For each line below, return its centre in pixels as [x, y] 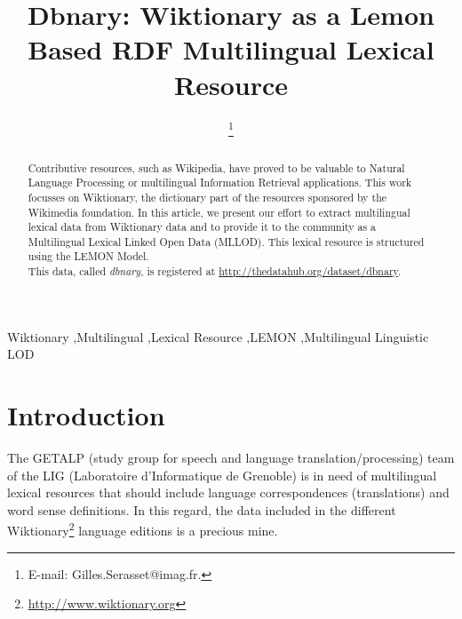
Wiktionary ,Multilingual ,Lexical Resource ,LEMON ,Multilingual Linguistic [218, 336]
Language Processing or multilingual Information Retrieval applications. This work [220, 183]
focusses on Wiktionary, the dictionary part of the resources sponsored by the [207, 197]
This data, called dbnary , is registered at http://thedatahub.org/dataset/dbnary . [215, 271]
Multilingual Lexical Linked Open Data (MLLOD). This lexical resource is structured [226, 241]
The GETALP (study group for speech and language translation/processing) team [231, 458]
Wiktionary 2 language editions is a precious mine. [143, 529]
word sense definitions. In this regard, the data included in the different [202, 509]
